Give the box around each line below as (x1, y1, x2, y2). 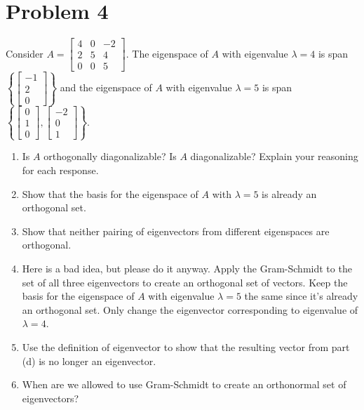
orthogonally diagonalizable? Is (43, 149, 177, 164)
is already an (262, 186, 317, 201)
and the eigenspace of (60, 80, 152, 95)
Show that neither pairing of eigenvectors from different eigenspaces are (22, 223, 330, 238)
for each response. (22, 163, 99, 177)
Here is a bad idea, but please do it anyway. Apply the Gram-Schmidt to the (22, 260, 352, 275)
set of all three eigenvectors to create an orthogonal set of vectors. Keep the (22, 275, 348, 289)
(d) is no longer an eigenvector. (22, 353, 156, 368)
